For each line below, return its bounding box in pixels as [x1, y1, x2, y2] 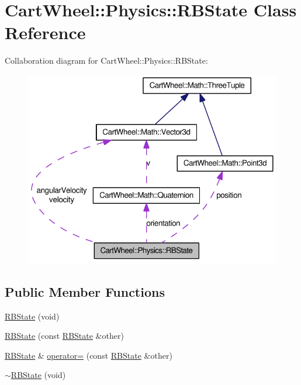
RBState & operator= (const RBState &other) [5, 349, 172, 361]
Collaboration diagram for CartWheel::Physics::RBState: [5, 54, 208, 67]
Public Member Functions [5, 282, 165, 300]
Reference [5, 20, 86, 44]
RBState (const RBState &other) [5, 329, 124, 342]
